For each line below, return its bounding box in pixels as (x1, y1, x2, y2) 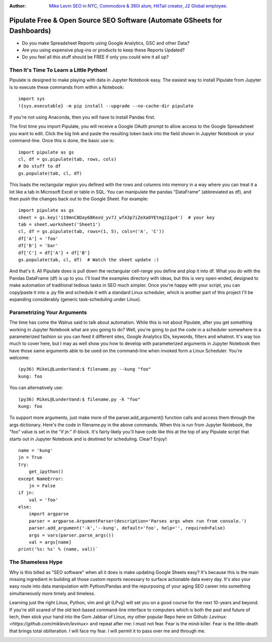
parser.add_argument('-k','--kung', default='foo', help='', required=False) (28, 525, 226, 531)
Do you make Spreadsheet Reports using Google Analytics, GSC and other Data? (22, 40, 190, 46)
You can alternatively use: (9, 385, 63, 391)
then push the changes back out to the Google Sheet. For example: (9, 196, 149, 202)
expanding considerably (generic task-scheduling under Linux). (9, 296, 141, 302)
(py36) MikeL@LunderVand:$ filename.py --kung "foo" (18, 366, 151, 372)
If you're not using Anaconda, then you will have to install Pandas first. (9, 114, 156, 120)
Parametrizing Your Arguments (9, 309, 87, 316)
